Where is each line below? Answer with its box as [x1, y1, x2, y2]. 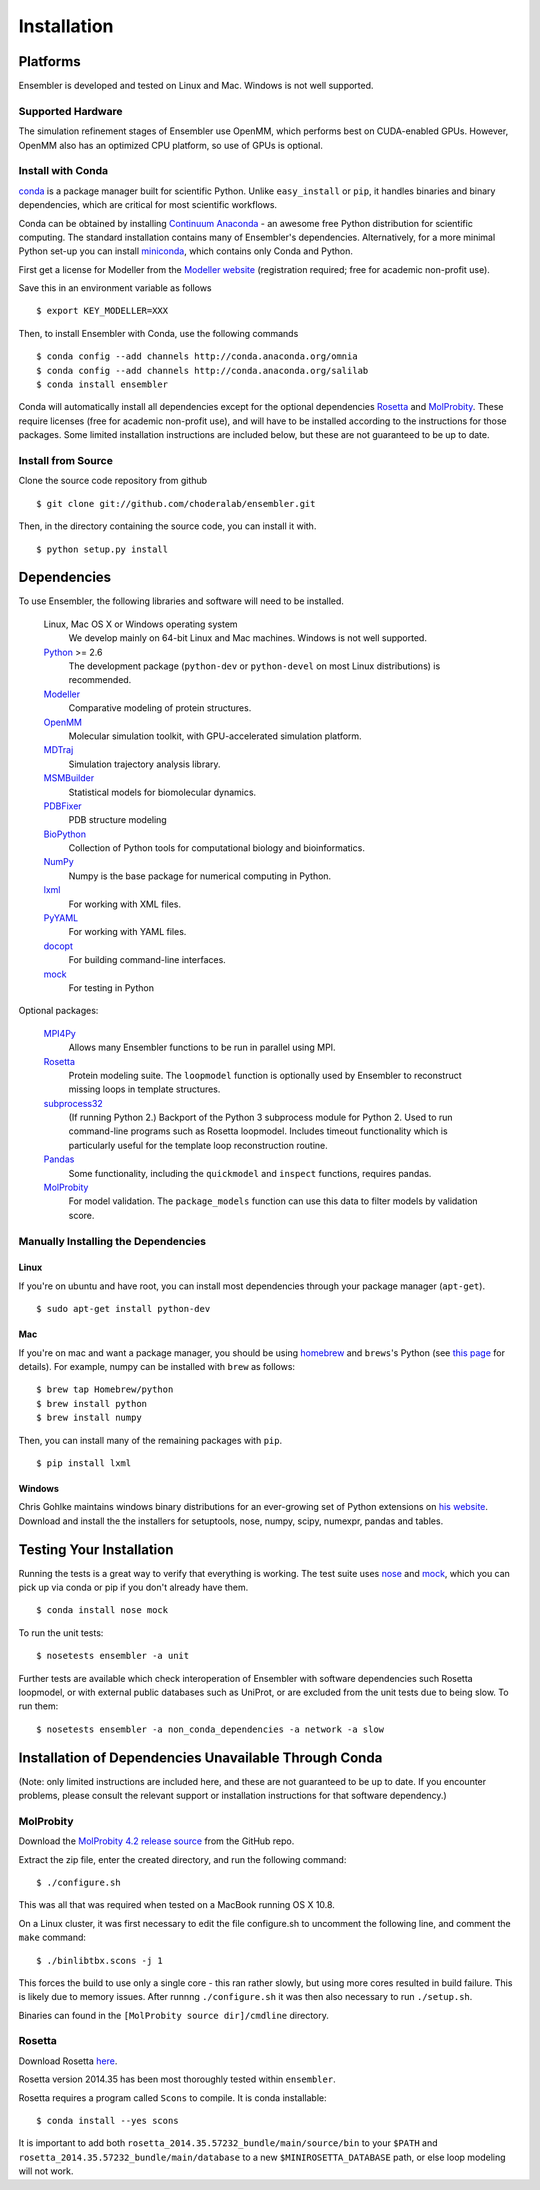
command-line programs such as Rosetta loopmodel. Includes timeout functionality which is [68, 1125, 449, 1137]
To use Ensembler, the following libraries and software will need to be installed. [18, 595, 345, 607]
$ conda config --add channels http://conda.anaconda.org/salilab [36, 365, 369, 376]
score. [68, 1209, 95, 1221]
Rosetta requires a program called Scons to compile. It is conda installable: [18, 2091, 327, 2104]
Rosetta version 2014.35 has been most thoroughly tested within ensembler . [18, 2073, 336, 2085]
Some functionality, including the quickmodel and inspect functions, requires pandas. [68, 1167, 432, 1179]
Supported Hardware [18, 104, 123, 118]
